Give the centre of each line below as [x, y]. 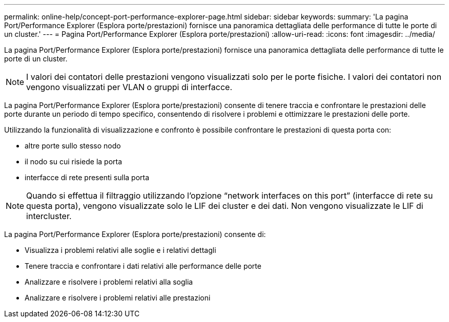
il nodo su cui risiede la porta [74, 162]
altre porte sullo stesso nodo [73, 146]
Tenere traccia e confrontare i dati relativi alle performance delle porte [143, 266]
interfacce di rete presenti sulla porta [87, 177]
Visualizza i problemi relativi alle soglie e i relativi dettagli [120, 250]
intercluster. [49, 216]
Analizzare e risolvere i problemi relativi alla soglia [109, 282]
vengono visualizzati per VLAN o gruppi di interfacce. [129, 87]
